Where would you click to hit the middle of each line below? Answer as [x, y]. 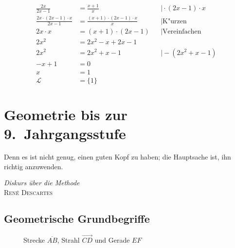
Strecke [34, 239]
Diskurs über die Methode [42, 183]
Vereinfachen [182, 32]
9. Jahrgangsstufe [65, 133]
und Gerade [112, 239]
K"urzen [175, 21]
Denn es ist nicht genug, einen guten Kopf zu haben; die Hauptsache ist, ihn [117, 156]
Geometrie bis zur [66, 114]
